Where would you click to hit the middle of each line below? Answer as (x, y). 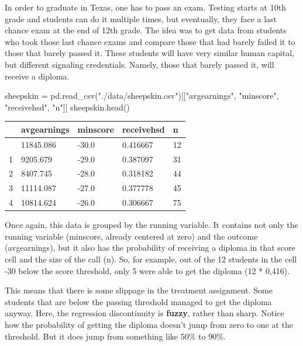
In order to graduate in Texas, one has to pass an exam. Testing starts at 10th (145, 7)
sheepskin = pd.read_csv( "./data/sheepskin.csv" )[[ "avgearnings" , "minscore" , (142, 96)
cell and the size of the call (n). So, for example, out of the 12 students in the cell (151, 259)
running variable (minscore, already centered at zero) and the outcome (131, 236)
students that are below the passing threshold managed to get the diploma (138, 301)
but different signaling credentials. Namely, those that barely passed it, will (140, 64)
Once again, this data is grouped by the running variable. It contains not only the (151, 225)
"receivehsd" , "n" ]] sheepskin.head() (67, 107)
